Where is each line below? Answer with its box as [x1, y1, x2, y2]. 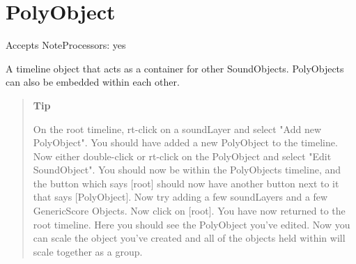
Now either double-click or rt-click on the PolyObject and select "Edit [33, 148, 332, 163]
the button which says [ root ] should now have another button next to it [33, 176, 339, 190]
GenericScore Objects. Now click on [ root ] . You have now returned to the [33, 203, 346, 218]
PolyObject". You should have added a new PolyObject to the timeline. [33, 135, 338, 150]
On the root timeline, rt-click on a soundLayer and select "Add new [33, 121, 322, 136]
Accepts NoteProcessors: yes [6, 38, 126, 52]
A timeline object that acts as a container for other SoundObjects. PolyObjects [6, 61, 344, 75]
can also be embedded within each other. [6, 75, 180, 89]
